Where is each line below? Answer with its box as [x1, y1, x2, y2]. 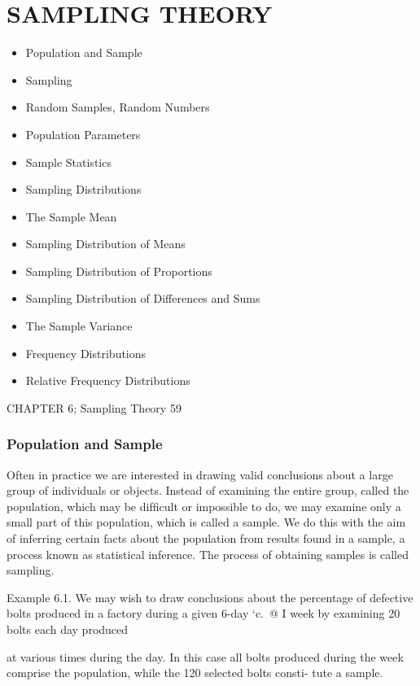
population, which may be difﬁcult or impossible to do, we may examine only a [7, 497, 401, 514]
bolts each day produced [7, 621, 129, 637]
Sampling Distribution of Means [25, 235, 186, 252]
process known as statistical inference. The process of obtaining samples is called [7, 545, 409, 562]
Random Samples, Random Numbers [25, 98, 210, 116]
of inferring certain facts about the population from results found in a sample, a [7, 530, 405, 547]
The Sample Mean [25, 208, 117, 225]
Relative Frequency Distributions [25, 372, 190, 389]
